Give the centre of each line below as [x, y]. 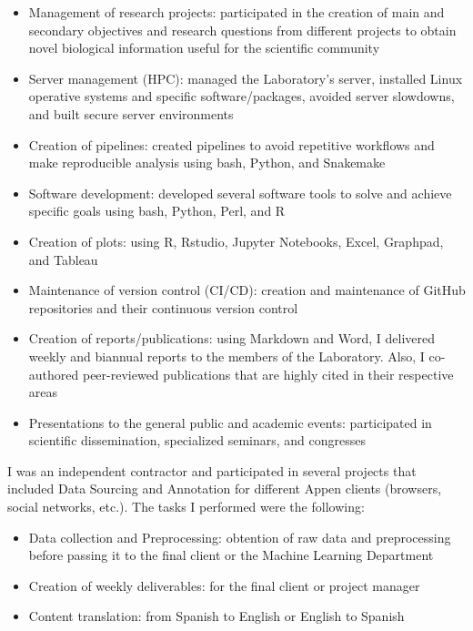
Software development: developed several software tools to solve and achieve [240, 193]
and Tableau [63, 259]
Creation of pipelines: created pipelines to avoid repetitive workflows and [231, 144]
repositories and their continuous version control [163, 307]
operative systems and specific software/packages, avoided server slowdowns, [242, 96]
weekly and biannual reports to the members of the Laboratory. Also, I [226, 356]
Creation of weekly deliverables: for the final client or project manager [224, 585]
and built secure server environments [131, 113]
